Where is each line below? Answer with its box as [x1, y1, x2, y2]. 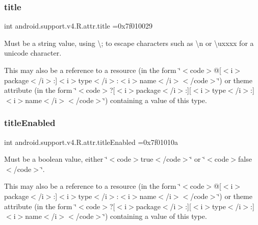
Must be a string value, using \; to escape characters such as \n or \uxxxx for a [4, 37, 254, 48]
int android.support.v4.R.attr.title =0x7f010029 [4, 20, 152, 31]
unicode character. [4, 47, 62, 58]
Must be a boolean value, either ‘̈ [4, 154, 108, 164]
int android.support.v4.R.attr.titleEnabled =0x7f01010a [4, 136, 178, 147]
